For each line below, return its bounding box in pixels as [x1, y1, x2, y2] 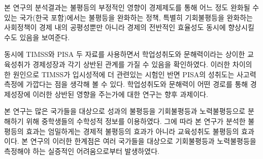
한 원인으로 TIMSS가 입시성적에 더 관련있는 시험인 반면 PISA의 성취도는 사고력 [4, 69, 256, 79]
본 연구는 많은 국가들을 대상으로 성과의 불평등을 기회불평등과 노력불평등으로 [4, 106, 246, 116]
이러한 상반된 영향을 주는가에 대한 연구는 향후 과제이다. [32, 88, 208, 99]
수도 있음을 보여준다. [4, 31, 70, 42]
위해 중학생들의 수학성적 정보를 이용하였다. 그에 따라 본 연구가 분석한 [26, 115, 246, 126]
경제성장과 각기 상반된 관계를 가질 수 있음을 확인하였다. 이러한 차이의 [32, 58, 252, 69]
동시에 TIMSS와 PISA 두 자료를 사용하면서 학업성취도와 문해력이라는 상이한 [4, 49, 245, 59]
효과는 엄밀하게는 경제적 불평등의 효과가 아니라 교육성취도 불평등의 [26, 125, 239, 136]
